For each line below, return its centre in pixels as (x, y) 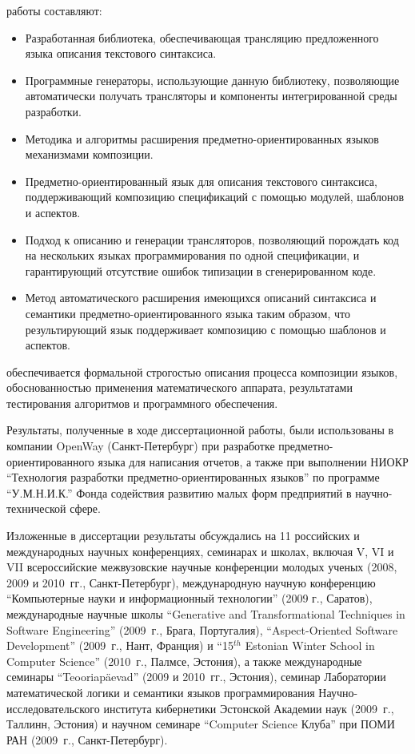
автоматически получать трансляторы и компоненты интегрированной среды (211, 96)
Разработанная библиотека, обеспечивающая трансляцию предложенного (202, 37)
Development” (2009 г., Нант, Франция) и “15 (120, 645)
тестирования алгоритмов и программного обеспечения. (142, 403)
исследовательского (53, 708)
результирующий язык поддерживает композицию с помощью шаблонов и (206, 329)
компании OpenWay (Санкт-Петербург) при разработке (141, 446)
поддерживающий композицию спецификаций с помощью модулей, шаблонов (215, 197)
